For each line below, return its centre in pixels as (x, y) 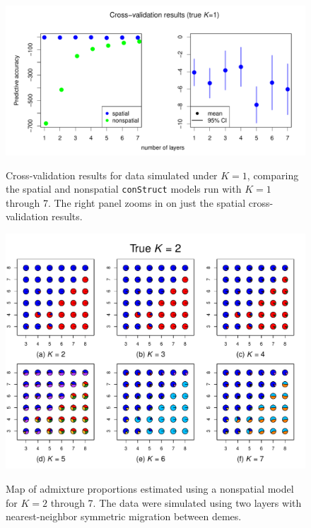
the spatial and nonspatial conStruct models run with (124, 189)
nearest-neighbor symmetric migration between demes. (124, 516)
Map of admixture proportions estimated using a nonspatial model (150, 488)
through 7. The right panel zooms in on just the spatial (126, 202)
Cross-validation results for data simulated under (112, 175)
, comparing (273, 175)
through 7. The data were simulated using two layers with (176, 502)
